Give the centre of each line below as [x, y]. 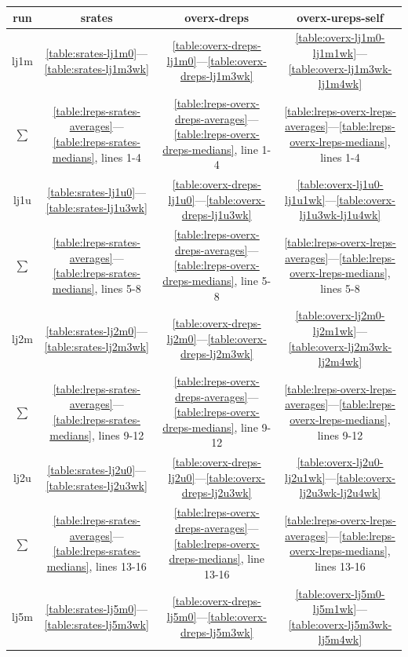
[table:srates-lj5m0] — [97, 609]
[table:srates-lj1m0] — [97, 52]
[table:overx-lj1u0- [340, 184]
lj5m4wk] [340, 639]
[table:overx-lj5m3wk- [340, 624]
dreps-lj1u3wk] [217, 215]
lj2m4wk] [340, 361]
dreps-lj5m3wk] [217, 631]
